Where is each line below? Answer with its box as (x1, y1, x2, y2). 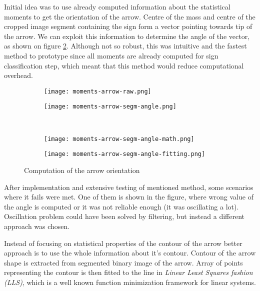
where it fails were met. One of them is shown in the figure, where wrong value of (4, 191, 253, 202)
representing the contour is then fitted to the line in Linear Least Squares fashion (4, 267, 253, 277)
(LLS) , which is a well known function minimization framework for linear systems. (4, 276, 256, 287)
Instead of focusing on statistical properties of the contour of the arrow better (4, 237, 242, 248)
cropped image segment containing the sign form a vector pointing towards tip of (4, 21, 252, 31)
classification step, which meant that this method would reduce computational (4, 60, 244, 70)
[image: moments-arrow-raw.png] (44, 87, 151, 95)
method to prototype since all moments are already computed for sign (4, 50, 218, 60)
